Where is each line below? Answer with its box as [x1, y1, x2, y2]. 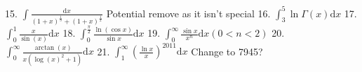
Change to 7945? [191, 44, 263, 58]
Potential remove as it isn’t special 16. [106, 6, 271, 20]
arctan [34, 44, 55, 51]
